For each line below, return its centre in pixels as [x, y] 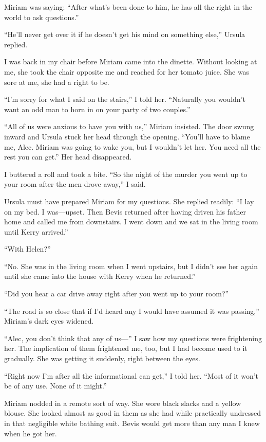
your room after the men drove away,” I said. [75, 184]
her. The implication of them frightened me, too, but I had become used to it [126, 348]
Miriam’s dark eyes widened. [49, 321]
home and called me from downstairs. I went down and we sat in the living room [131, 222]
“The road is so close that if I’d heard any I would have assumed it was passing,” [132, 311]
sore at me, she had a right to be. [57, 82]
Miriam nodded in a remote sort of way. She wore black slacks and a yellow [123, 403]
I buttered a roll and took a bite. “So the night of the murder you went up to [126, 174]
